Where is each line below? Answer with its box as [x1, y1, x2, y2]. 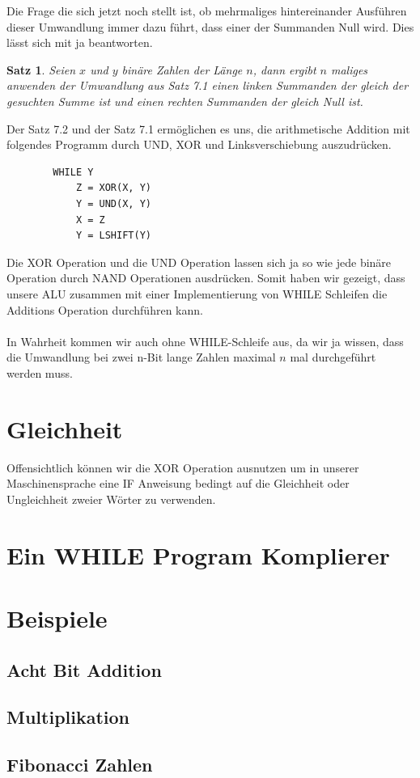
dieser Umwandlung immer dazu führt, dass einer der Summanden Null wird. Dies [6, 18, 414, 35]
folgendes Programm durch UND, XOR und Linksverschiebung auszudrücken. [6, 136, 392, 153]
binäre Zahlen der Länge [121, 61, 243, 78]
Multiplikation [6, 704, 130, 729]
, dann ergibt [252, 61, 316, 78]
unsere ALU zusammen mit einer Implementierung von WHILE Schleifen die [6, 285, 388, 302]
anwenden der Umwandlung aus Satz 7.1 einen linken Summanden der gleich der [6, 77, 409, 94]
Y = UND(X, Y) [75, 197, 151, 209]
